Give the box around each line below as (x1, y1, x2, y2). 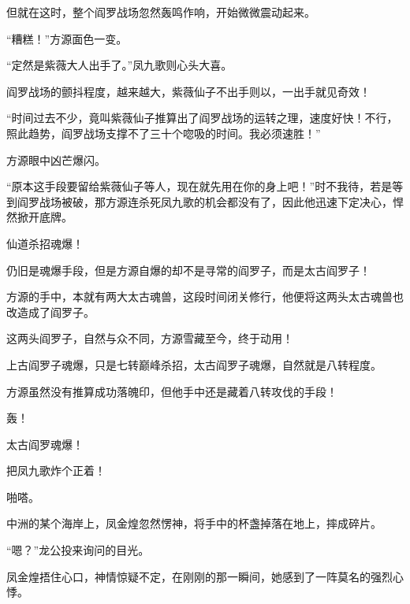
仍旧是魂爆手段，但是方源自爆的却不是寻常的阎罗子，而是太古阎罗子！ (6, 261, 371, 278)
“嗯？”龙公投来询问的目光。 (6, 542, 150, 558)
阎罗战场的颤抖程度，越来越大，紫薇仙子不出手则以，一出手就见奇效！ (6, 83, 371, 99)
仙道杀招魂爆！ (6, 235, 84, 251)
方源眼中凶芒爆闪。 (6, 151, 106, 168)
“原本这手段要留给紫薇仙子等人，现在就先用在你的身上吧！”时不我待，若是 (6, 178, 393, 195)
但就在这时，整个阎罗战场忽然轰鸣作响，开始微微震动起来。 (6, 4, 315, 20)
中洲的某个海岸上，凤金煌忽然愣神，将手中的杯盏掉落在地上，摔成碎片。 (6, 515, 382, 532)
